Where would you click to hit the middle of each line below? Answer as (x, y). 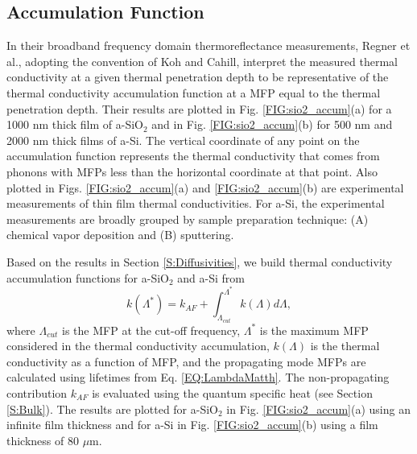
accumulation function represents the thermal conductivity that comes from (193, 156)
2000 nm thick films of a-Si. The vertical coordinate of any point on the (183, 140)
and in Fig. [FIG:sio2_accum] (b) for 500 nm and (272, 124)
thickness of (35, 440)
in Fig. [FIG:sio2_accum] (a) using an (318, 409)
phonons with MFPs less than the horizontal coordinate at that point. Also (192, 171)
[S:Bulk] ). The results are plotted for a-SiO (113, 409)
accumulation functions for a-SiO (88, 277)
